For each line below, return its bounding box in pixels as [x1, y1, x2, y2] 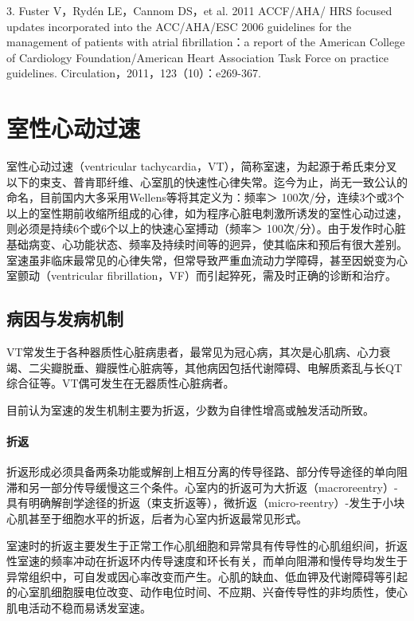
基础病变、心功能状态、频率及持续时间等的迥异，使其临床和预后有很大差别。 [6, 236, 408, 253]
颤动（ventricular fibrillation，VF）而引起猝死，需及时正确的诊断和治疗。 [17, 267, 396, 284]
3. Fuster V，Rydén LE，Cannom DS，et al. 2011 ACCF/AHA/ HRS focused [6, 2, 393, 18]
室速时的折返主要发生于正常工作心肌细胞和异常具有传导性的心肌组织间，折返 [6, 536, 408, 553]
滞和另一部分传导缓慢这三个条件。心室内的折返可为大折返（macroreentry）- [6, 478, 398, 495]
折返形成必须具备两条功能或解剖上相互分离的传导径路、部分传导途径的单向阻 [6, 463, 408, 480]
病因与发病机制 [6, 306, 123, 331]
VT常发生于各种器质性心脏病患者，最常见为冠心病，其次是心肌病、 [6, 344, 357, 360]
